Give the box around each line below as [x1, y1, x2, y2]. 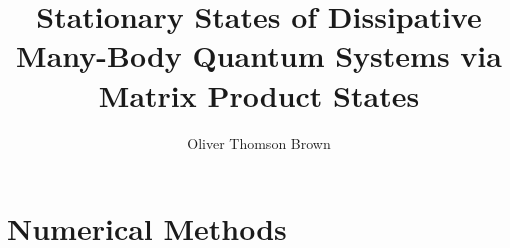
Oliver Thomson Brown [187, 132, 331, 153]
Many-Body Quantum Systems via [16, 35, 502, 76]
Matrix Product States [98, 74, 420, 115]
